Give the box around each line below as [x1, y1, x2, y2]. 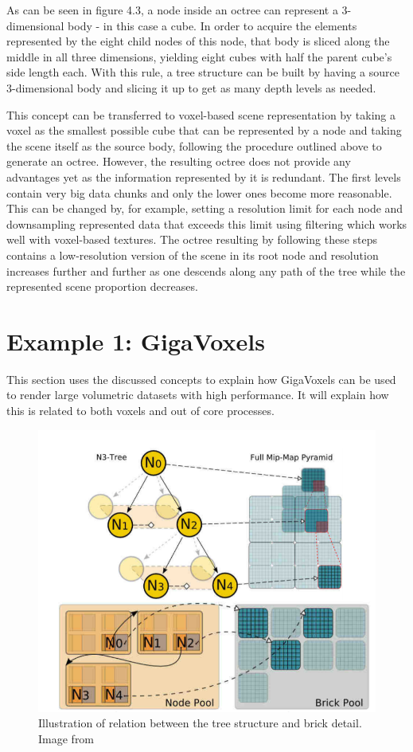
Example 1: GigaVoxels [6, 324, 265, 357]
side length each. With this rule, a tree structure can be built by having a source [6, 64, 400, 80]
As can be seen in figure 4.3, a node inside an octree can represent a [6, 2, 338, 18]
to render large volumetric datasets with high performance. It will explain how [6, 386, 389, 403]
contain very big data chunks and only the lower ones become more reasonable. [6, 184, 392, 201]
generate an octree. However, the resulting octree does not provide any [6, 153, 351, 170]
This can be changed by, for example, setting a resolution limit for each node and [6, 200, 403, 217]
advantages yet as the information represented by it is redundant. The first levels [6, 168, 401, 185]
